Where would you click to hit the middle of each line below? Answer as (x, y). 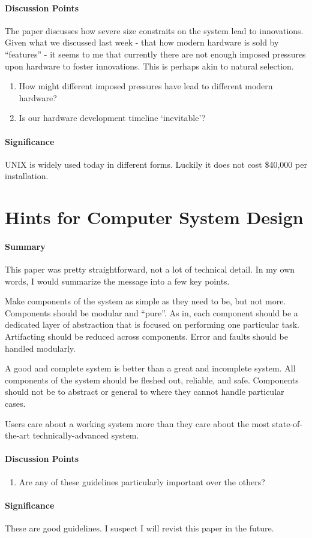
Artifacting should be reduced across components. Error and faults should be (146, 336)
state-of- (287, 423)
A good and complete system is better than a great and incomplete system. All (150, 368)
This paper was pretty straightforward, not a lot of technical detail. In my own (150, 269)
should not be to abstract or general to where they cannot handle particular (145, 392)
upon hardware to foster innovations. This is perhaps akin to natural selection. (149, 66)
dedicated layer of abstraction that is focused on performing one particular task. (152, 324)
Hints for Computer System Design (154, 217)
